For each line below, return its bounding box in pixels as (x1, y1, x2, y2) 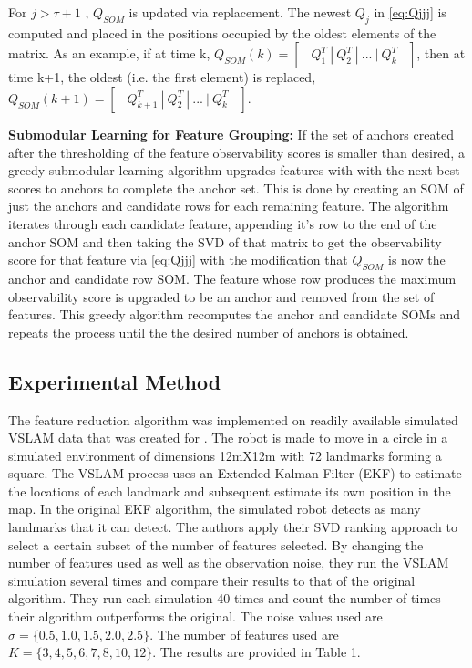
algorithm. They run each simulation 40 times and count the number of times (8, 589, 441, 608)
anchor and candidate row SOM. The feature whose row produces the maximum (8, 268, 457, 287)
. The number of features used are (149, 624, 339, 643)
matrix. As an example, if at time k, (8, 44, 210, 63)
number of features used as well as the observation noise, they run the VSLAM (8, 553, 449, 572)
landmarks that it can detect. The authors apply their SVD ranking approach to (8, 517, 457, 537)
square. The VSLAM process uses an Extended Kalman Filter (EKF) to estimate (8, 464, 462, 483)
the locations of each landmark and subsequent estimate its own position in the (8, 481, 451, 500)
